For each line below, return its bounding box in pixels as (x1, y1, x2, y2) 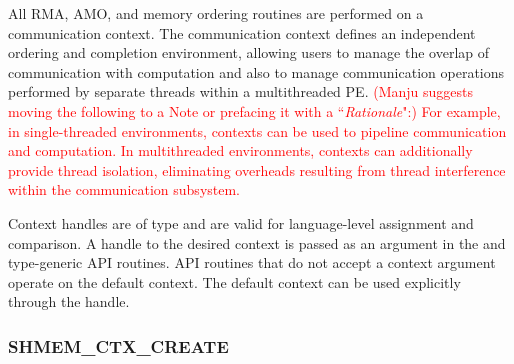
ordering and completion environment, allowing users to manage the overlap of (8, 42, 490, 63)
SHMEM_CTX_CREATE (8, 333, 229, 358)
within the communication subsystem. (8, 179, 241, 200)
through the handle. (8, 291, 130, 312)
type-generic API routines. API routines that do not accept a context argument (8, 252, 496, 273)
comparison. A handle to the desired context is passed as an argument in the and (8, 232, 506, 253)
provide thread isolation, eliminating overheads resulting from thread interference (8, 159, 506, 180)
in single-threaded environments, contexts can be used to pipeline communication (8, 120, 507, 141)
